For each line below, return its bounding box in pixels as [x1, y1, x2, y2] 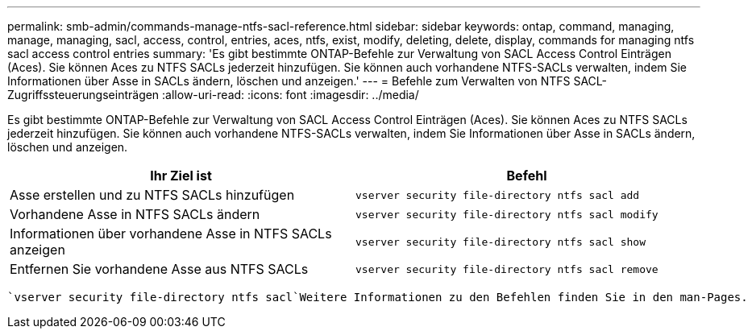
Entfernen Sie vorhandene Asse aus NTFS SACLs [10, 261, 309, 277]
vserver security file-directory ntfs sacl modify [355, 208, 659, 221]
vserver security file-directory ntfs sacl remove [355, 263, 659, 275]
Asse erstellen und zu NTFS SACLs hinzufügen [10, 187, 295, 203]
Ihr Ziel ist [150, 167, 212, 184]
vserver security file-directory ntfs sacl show [355, 235, 646, 248]
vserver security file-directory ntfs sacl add [355, 188, 640, 201]
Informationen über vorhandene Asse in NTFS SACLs [10, 225, 332, 242]
